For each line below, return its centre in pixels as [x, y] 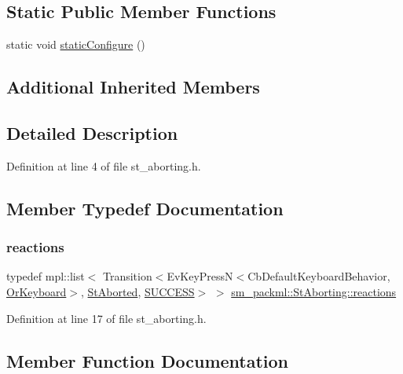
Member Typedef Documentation [145, 208]
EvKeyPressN [200, 276]
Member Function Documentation [148, 360]
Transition [127, 276]
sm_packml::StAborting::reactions [314, 291]
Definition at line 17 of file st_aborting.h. [106, 318]
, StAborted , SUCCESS [137, 291]
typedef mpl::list [46, 276]
